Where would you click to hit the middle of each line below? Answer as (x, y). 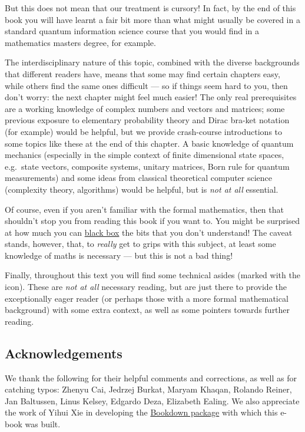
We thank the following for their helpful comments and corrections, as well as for (151, 377)
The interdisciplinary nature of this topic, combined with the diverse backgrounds (152, 62)
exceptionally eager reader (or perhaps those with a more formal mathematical (147, 298)
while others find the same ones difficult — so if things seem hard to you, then (146, 85)
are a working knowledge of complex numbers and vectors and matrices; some (145, 108)
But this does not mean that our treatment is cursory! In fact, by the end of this (150, 8)
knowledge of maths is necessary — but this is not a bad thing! (119, 255)
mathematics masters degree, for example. (80, 42)
